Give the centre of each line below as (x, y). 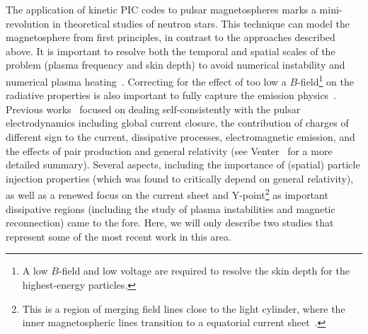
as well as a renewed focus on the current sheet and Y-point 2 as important (167, 194)
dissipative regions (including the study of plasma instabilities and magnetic (171, 208)
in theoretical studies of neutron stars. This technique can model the (201, 23)
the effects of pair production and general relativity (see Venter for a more (169, 150)
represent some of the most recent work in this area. (119, 236)
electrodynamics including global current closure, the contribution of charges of (177, 123)
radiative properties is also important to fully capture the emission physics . (171, 95)
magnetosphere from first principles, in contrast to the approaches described (171, 37)
